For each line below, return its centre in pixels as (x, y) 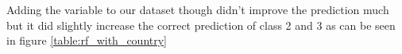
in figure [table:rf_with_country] (87, 40)
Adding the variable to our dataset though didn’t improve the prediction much (198, 9)
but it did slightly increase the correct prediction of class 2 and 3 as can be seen (201, 25)
